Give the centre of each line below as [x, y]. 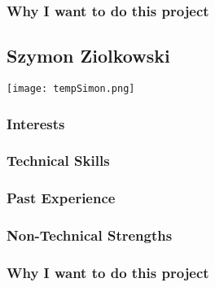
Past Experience [61, 198]
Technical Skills [58, 161]
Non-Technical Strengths [90, 235]
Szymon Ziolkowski [88, 56]
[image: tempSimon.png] [71, 89]
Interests [36, 123]
